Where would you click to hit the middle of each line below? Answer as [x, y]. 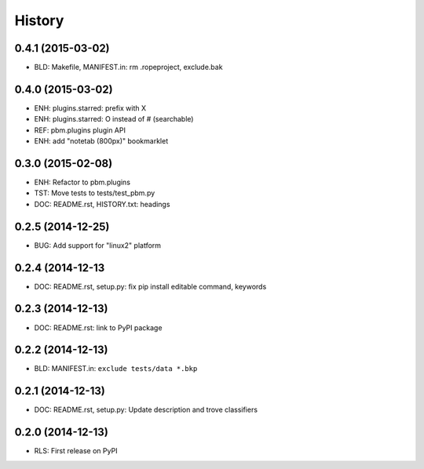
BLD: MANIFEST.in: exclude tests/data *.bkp [116, 369]
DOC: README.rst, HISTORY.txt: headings [102, 204]
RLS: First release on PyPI [76, 451]
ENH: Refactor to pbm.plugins [82, 182]
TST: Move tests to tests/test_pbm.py [95, 193]
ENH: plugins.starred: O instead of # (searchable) [114, 119]
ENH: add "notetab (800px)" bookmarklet [101, 141]
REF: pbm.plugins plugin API [80, 130]
